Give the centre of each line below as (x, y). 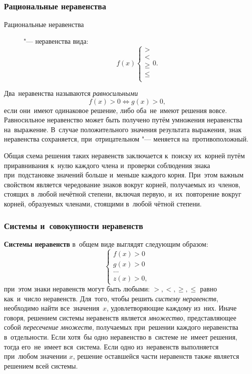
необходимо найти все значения (52, 308)
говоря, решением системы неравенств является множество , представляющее (120, 317)
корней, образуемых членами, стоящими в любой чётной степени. (103, 203)
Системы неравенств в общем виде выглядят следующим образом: (106, 244)
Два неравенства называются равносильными (71, 93)
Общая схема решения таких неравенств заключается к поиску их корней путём (125, 156)
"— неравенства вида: (56, 41)
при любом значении (36, 356)
